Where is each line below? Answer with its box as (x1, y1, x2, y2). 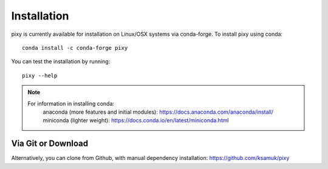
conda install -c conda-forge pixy (22, 44, 128, 51)
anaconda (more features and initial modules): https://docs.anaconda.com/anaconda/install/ (43, 108, 273, 116)
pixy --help (22, 72, 58, 79)
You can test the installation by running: (11, 58, 111, 65)
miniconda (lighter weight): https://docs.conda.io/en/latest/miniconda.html (43, 117, 229, 124)
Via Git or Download (11, 139, 88, 149)
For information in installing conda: (27, 100, 115, 107)
